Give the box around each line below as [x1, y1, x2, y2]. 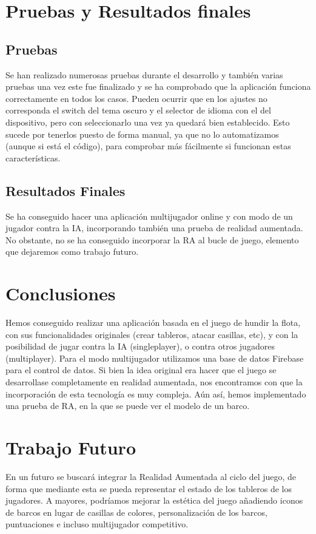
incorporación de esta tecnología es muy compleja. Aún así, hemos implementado [5, 387, 306, 400]
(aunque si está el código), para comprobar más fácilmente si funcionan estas [5, 140, 291, 152]
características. [5, 151, 61, 164]
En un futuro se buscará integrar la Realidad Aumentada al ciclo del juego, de [5, 470, 297, 482]
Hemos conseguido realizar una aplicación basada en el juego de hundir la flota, [5, 316, 301, 329]
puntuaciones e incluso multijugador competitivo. [5, 518, 189, 530]
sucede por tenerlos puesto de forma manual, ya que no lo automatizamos [5, 127, 279, 140]
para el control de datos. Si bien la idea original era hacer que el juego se [5, 363, 277, 376]
